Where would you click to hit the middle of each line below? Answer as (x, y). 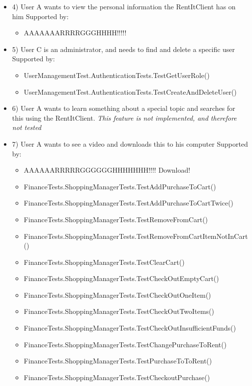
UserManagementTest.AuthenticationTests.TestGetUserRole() (117, 75)
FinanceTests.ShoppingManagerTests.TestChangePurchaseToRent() (125, 344)
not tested (27, 127)
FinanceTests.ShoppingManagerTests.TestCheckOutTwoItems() (119, 311)
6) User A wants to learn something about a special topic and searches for (124, 108)
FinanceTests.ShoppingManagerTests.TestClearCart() (104, 262)
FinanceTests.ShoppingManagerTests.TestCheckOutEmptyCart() (121, 278)
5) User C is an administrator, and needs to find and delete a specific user (124, 49)
